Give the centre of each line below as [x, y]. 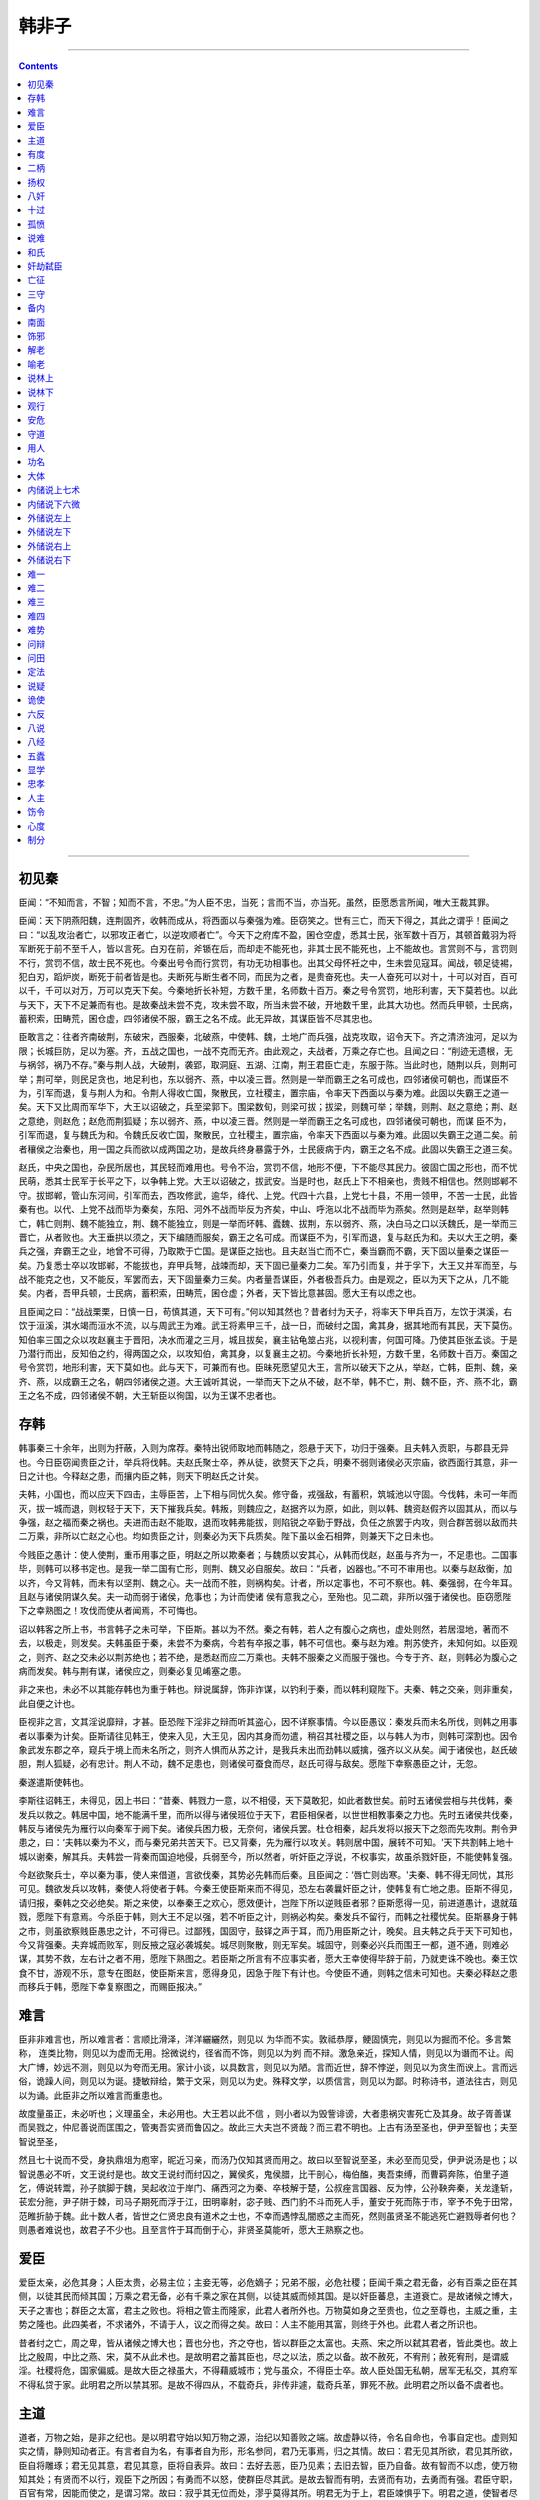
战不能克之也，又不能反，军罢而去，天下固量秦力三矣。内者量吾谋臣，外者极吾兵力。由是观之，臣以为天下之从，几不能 [263, 1279]
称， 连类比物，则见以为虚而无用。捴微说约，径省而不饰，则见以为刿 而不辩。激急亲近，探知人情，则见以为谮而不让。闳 [266, 2053]
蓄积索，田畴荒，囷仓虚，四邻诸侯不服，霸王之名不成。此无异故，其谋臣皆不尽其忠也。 [198, 1019]
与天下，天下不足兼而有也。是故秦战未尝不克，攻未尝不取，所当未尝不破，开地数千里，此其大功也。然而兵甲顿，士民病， [268, 1004]
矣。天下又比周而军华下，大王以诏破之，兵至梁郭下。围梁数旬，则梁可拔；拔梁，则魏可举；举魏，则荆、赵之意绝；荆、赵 [268, 1107]
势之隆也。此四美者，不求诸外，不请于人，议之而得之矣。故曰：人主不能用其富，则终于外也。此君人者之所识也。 [250, 2324]
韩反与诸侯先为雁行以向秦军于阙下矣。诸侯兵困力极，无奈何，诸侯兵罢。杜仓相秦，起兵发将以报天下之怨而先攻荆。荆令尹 [268, 1828]
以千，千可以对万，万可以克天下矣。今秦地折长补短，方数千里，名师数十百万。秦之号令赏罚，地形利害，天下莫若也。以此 [268, 991]
